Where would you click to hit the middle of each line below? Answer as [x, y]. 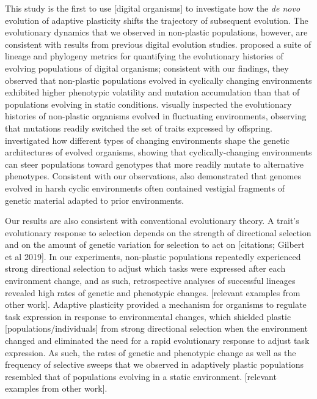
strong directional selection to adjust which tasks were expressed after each [145, 268]
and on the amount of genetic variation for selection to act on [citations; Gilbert [155, 244]
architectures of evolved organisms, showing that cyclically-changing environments [158, 152]
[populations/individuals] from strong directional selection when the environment [156, 328]
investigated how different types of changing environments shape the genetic [147, 140]
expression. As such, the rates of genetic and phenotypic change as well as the [151, 352]
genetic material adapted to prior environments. [95, 200]
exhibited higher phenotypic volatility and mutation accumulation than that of [152, 92]
